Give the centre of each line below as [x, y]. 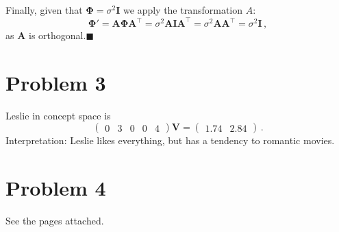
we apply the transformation [183, 10]
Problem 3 [56, 82]
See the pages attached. [55, 221]
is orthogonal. [58, 35]
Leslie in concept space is [58, 115]
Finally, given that [44, 10]
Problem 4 [56, 188]
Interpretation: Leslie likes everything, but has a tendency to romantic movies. [170, 140]
